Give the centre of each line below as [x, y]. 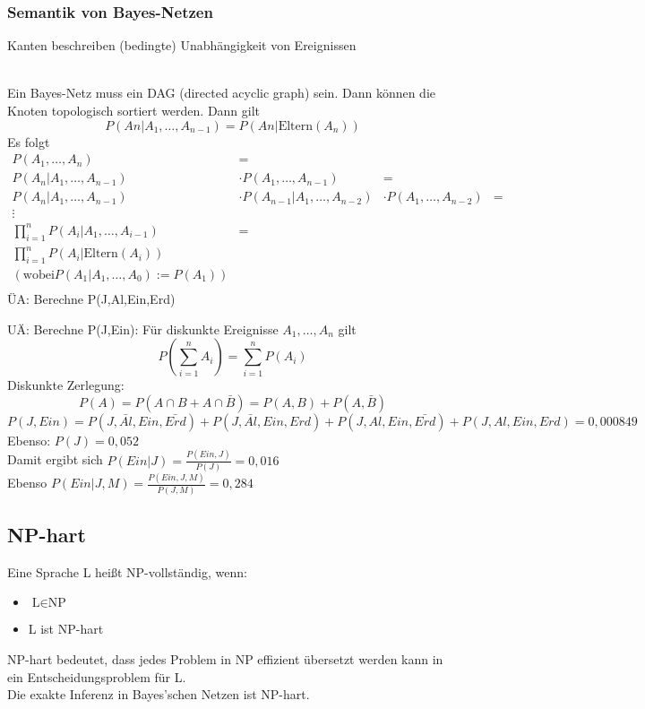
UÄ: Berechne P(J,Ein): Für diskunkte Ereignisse [143, 329]
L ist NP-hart [66, 629]
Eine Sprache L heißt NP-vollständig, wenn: [127, 571]
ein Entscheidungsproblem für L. [97, 676]
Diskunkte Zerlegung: [66, 385]
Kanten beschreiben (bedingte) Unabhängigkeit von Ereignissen [182, 45]
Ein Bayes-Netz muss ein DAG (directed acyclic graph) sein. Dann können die [222, 93]
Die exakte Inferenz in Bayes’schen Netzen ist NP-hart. [159, 694]
